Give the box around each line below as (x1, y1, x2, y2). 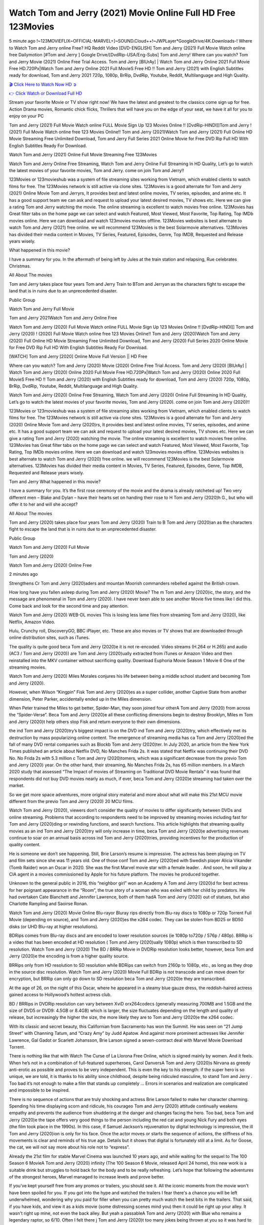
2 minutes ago (9, 571, 38, 577)
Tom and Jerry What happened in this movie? (9, 479, 101, 485)
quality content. (9, 842, 41, 848)
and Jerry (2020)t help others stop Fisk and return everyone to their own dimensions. (9, 718, 181, 725)
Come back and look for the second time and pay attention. (9, 603, 129, 609)
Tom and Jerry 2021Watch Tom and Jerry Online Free (9, 315, 117, 321)
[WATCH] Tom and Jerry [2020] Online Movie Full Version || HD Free (9, 353, 148, 360)
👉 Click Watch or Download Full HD (9, 91, 83, 97)
